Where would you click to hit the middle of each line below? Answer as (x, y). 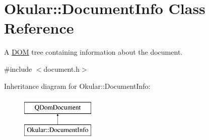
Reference (39, 28)
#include (18, 68)
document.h (62, 68)
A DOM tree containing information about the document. (93, 52)
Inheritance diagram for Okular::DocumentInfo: (77, 86)
